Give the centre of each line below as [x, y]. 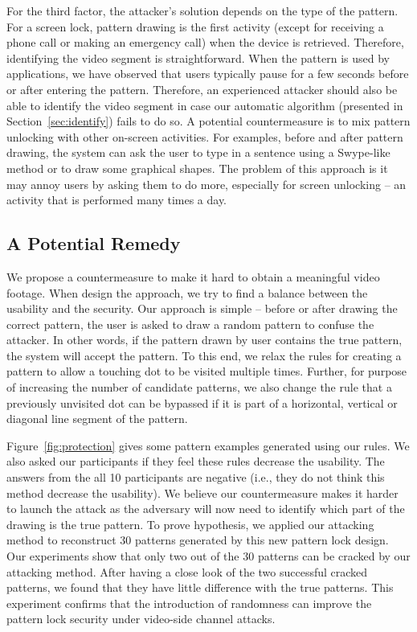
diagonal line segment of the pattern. [97, 419]
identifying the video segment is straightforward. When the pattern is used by [198, 57]
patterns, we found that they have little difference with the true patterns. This [200, 587]
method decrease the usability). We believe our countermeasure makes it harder [202, 492]
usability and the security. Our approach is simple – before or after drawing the [202, 308]
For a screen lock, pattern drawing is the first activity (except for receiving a [195, 26]
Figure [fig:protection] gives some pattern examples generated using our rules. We [208, 445]
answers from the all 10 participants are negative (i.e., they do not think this [196, 477]
